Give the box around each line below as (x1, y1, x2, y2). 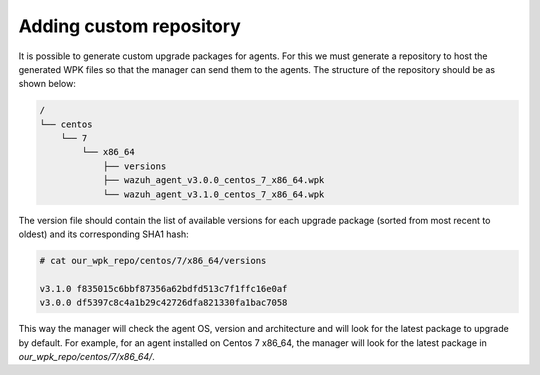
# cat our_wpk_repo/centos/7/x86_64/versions (39, 255, 267, 267)
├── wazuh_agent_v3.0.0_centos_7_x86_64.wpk (102, 175, 325, 186)
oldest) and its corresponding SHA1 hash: (18, 228, 189, 240)
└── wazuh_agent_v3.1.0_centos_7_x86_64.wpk (102, 188, 325, 200)
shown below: (18, 78, 77, 90)
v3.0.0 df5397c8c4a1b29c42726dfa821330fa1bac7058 (39, 297, 288, 309)
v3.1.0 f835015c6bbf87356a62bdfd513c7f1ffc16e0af (39, 283, 288, 294)
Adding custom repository (18, 15, 242, 37)
